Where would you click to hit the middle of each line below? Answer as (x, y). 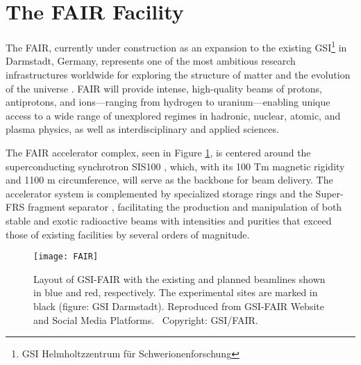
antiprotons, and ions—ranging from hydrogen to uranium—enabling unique (168, 102)
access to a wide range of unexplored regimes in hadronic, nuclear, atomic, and (173, 115)
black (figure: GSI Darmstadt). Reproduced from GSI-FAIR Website (179, 306)
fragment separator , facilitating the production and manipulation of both (185, 207)
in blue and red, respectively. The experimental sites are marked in (176, 292)
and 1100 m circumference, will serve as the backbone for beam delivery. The (169, 180)
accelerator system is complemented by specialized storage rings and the (159, 193)
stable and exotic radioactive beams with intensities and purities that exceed (169, 220)
